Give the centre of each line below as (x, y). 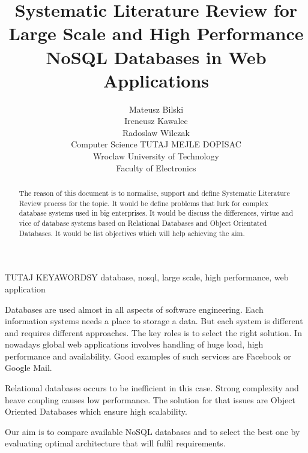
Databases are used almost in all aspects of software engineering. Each (134, 309)
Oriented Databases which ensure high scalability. (96, 411)
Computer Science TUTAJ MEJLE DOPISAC (156, 144)
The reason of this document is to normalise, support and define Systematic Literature (154, 193)
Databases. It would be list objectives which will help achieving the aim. (132, 233)
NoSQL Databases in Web (156, 57)
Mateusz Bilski (156, 109)
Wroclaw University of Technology (156, 156)
